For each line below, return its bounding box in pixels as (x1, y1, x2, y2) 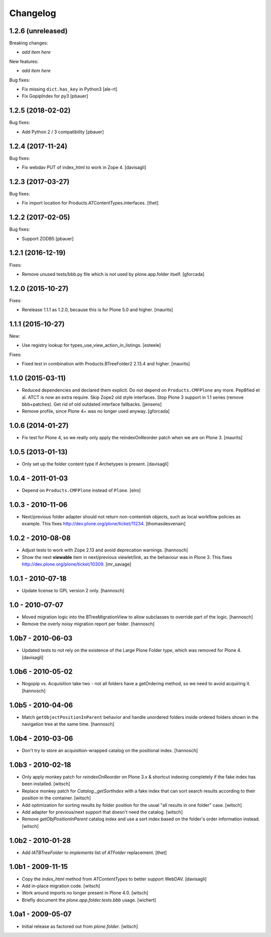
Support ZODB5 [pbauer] (22, 235, 74, 241)
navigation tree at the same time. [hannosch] (22, 721, 115, 727)
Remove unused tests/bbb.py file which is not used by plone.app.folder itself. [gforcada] (22, 271, 205, 277)
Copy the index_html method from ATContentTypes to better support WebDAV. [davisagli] (22, 876, 207, 882)
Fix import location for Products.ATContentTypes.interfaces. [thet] (22, 200, 159, 206)
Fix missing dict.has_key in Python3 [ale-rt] (22, 86, 117, 92)
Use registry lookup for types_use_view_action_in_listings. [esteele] (22, 342, 161, 348)
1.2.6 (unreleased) (9, 27, 68, 35)
